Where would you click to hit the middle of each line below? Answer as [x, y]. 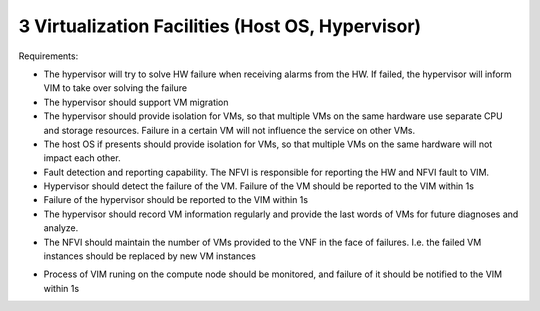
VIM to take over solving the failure [115, 88]
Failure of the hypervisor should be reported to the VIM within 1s [176, 200]
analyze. [61, 228]
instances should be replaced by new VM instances [150, 256]
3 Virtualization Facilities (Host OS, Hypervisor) [220, 26]
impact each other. [82, 158]
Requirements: [48, 56]
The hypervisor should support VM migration [136, 102]
